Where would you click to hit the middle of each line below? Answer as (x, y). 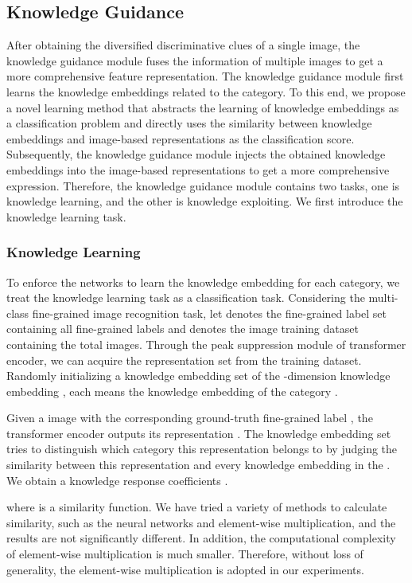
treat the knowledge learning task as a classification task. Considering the (186, 297)
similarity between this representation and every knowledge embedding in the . (198, 465)
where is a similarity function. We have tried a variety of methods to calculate (197, 507)
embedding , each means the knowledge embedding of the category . (172, 391)
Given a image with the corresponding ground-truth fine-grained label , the (190, 418)
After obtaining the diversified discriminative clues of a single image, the (183, 45)
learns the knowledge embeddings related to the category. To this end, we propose (206, 91)
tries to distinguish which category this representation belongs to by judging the (202, 449)
